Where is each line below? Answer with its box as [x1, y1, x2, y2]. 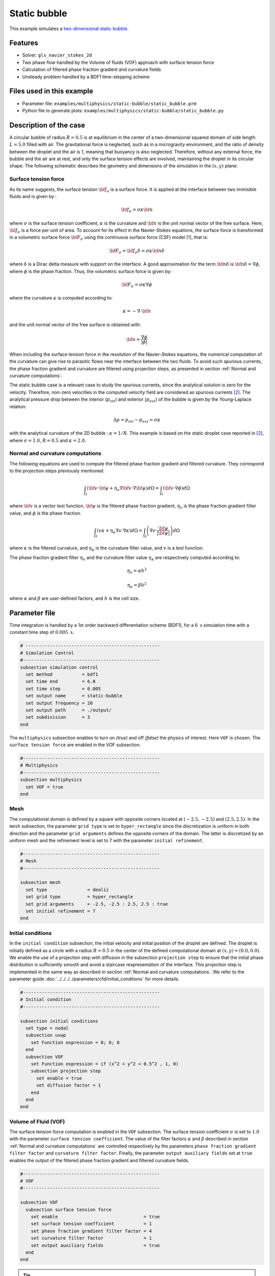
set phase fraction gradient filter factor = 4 [31, 1228, 152, 1234]
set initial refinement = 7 [25, 909, 96, 914]
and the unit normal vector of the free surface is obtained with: [9, 322, 141, 328]
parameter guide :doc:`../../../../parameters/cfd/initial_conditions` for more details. [9, 976, 180, 982]
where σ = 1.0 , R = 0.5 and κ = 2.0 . [9, 437, 87, 444]
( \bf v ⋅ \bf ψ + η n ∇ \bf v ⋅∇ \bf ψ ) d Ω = [87, 485, 159, 493]
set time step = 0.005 [25, 685, 101, 692]
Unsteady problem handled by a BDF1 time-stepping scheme [22, 73, 150, 80]
